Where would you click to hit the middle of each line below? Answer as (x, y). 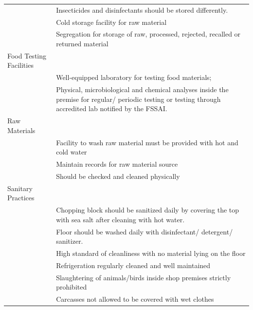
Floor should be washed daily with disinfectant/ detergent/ (145, 231)
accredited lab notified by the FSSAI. (112, 108)
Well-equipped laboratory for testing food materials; (134, 77)
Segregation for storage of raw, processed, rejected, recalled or (148, 34)
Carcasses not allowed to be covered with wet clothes (135, 299)
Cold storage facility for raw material (111, 22)
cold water (72, 152)
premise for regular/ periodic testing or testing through (138, 99)
